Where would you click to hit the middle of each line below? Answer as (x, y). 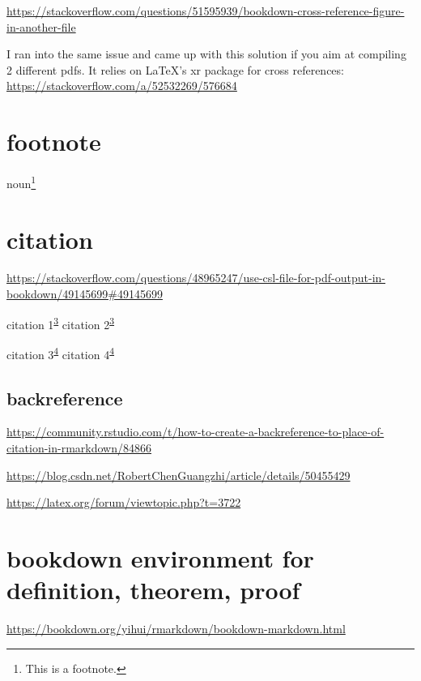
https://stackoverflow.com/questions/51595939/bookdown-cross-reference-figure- (206, 11)
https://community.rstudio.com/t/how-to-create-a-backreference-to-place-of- (196, 432)
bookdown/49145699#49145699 (85, 294)
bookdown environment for (160, 557)
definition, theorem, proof (153, 590)
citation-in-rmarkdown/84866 (79, 447)
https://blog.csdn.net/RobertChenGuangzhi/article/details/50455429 (179, 475)
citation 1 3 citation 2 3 (61, 323)
